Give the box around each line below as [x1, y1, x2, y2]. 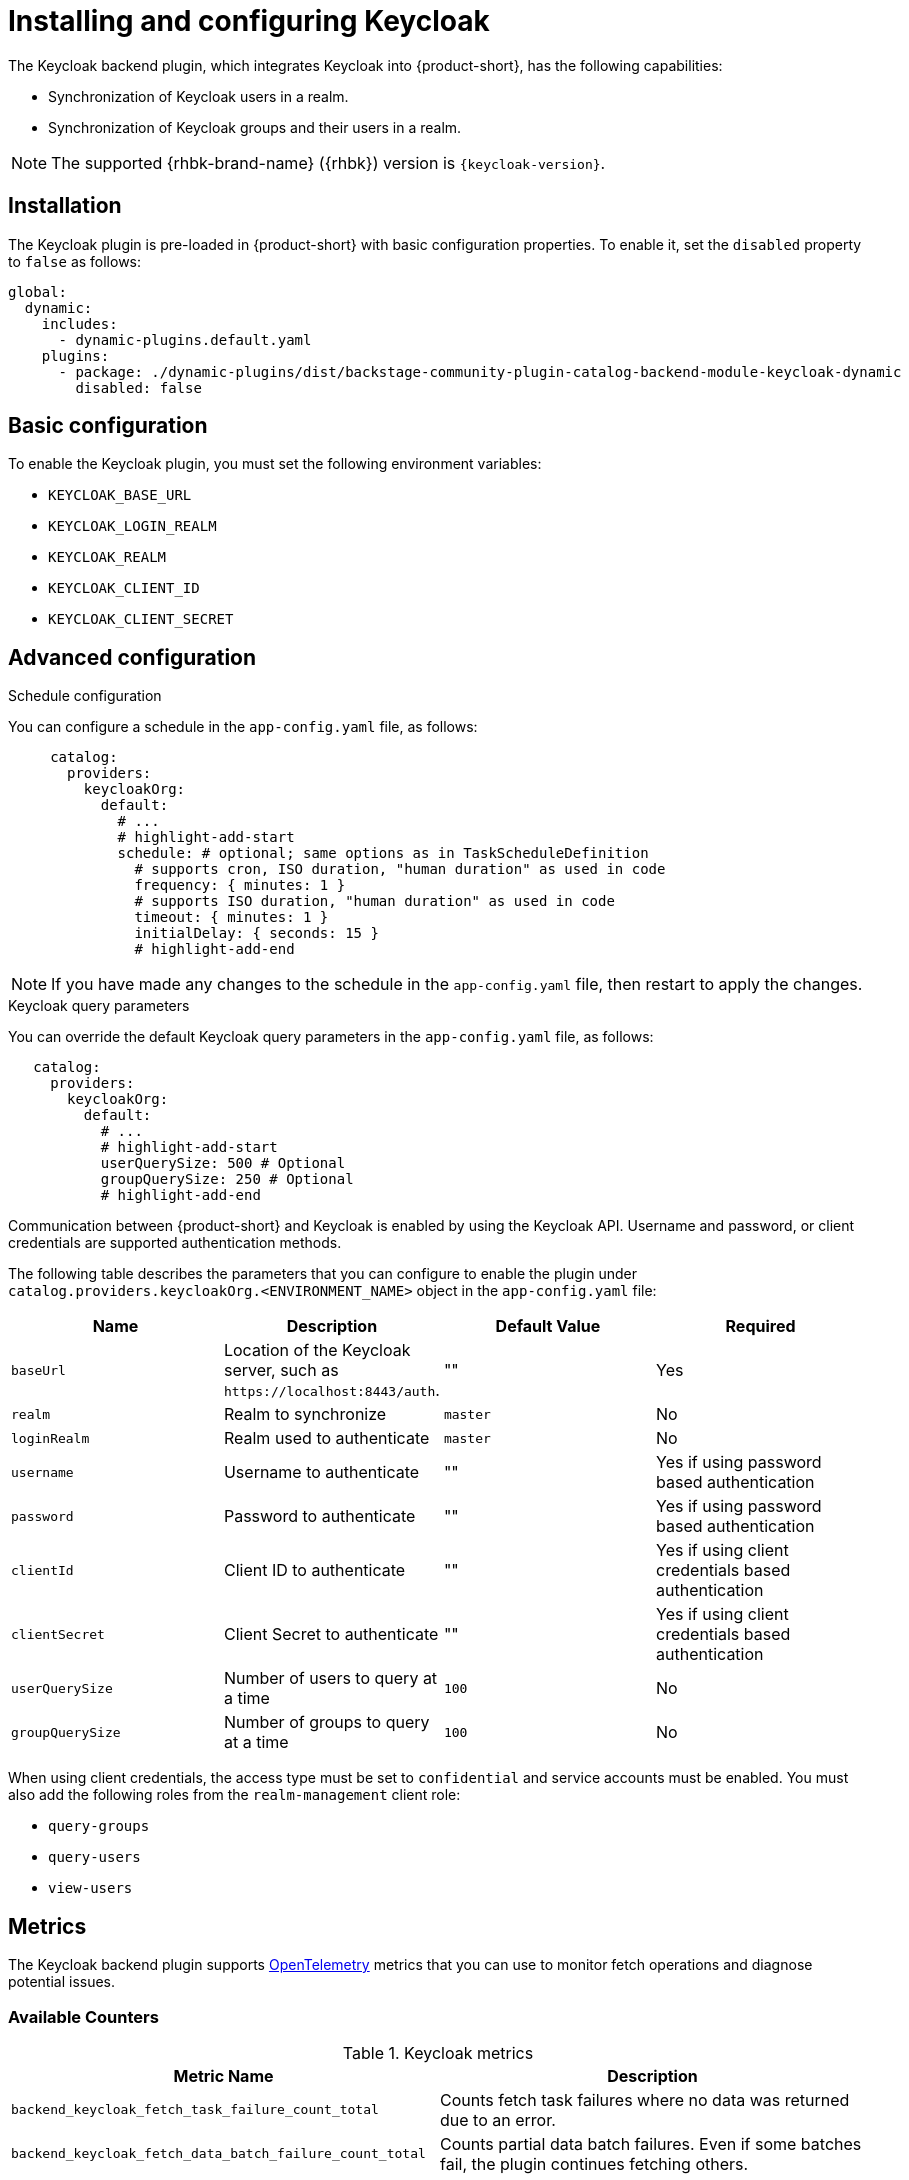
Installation [8, 193, 122, 219]
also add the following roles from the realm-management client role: [8, 1786, 461, 1804]
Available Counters [8, 2006, 159, 2027]
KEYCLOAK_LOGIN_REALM [48, 518, 217, 535]
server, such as [223, 1360, 339, 1381]
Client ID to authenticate [223, 1560, 406, 1581]
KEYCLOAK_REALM [48, 549, 167, 566]
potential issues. [8, 1973, 116, 1991]
